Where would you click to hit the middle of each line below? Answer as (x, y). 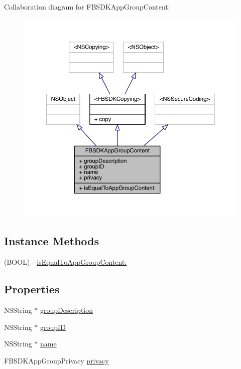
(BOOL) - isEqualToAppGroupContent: (66, 262)
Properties (32, 289)
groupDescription (67, 310)
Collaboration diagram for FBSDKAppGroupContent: (87, 7)
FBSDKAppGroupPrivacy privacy (56, 360)
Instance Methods (51, 241)
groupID (53, 327)
